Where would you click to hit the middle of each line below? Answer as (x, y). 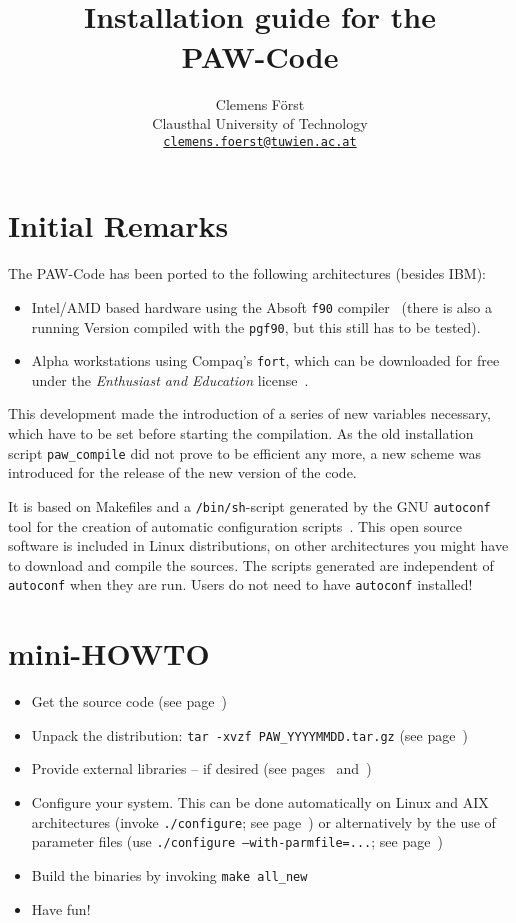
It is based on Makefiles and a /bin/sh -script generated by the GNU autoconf (249, 505)
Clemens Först (260, 103)
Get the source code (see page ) (129, 701)
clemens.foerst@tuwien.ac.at (260, 141)
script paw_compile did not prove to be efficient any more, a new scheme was (244, 452)
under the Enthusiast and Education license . (170, 379)
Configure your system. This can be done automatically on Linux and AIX (260, 801)
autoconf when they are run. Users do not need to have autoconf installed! (240, 584)
